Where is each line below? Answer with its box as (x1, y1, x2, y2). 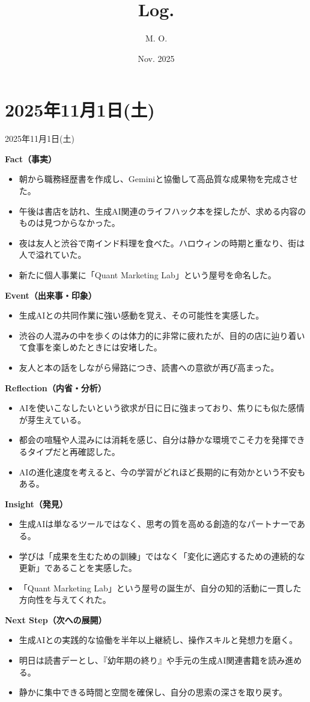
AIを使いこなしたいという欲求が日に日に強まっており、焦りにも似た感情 (19, 401, 305, 414)
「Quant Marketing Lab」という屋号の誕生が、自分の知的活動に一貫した (19, 581, 302, 594)
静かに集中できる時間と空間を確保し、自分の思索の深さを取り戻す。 (19, 686, 288, 698)
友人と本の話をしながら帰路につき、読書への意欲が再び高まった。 (19, 361, 279, 373)
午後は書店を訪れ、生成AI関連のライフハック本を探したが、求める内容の (19, 204, 306, 217)
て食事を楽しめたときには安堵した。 (19, 341, 162, 353)
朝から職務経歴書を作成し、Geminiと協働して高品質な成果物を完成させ (19, 172, 298, 185)
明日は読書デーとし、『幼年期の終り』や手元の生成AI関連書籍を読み (19, 654, 285, 667)
